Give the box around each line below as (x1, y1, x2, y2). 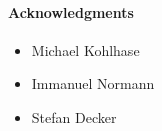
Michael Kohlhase (31, 39, 140, 60)
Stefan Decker (31, 106, 117, 127)
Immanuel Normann (31, 73, 155, 94)
